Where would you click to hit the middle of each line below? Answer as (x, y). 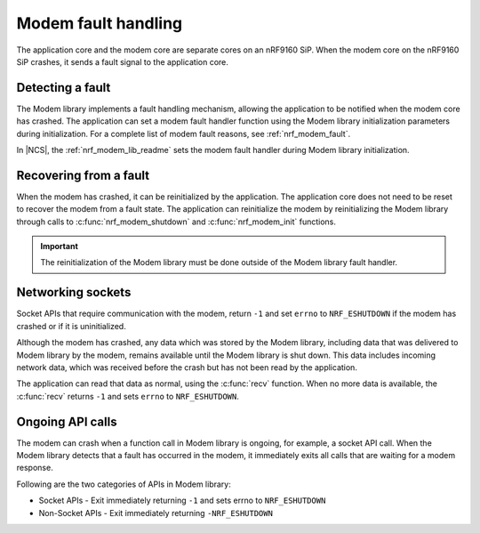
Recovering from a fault (83, 175)
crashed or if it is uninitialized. (71, 326)
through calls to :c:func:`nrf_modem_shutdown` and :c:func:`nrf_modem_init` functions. (176, 222)
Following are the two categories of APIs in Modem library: (124, 484)
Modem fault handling (100, 23)
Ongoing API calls (67, 421)
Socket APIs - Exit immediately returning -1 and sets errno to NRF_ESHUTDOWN (182, 501)
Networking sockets (74, 292)
